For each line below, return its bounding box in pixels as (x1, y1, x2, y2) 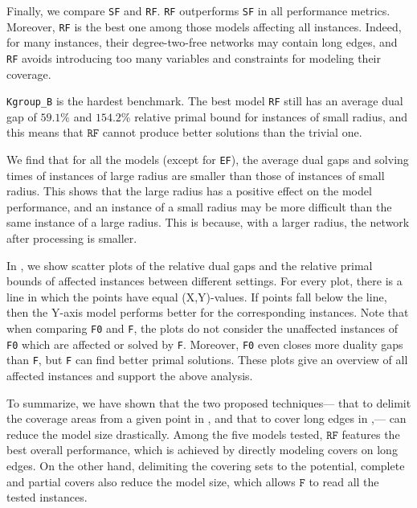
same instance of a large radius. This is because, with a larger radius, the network (6, 214, 410, 231)
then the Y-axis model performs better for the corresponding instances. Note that (6, 304, 409, 321)
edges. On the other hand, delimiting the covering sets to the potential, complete (6, 457, 405, 473)
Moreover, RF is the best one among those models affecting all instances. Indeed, (6, 18, 402, 35)
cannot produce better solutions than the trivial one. (102, 124, 362, 141)
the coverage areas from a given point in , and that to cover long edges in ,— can (6, 410, 407, 427)
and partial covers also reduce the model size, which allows (6, 473, 296, 490)
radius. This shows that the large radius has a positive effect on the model (6, 182, 372, 199)
